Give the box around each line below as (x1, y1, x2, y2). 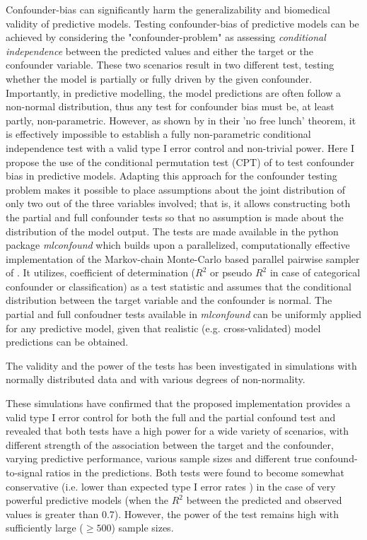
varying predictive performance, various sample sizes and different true (6, 451, 312, 466)
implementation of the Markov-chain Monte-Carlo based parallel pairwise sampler (6, 251, 360, 266)
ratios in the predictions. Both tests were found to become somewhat (45, 465, 345, 479)
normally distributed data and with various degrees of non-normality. (6, 372, 305, 387)
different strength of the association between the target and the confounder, (6, 437, 334, 452)
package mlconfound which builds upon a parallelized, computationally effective (6, 237, 350, 252)
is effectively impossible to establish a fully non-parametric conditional (6, 127, 311, 141)
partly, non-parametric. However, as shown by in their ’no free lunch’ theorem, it (6, 112, 356, 127)
